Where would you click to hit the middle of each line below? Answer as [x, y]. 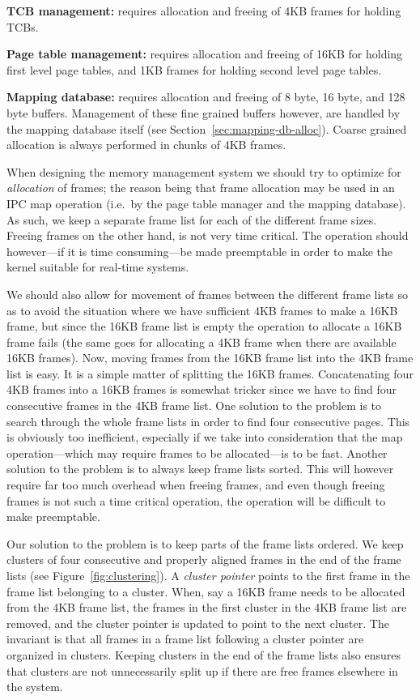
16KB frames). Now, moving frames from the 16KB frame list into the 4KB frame [210, 358]
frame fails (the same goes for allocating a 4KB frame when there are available [202, 341]
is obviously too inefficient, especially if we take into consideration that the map [205, 437]
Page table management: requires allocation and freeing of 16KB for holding [205, 54]
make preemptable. [53, 516]
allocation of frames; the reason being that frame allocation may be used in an [201, 188]
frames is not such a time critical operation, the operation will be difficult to [196, 500]
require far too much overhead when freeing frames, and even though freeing [196, 485]
